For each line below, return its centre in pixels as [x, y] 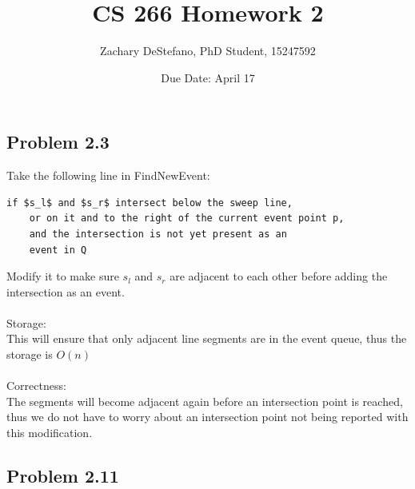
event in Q [58, 250]
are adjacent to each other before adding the [279, 276]
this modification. [50, 433]
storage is [30, 354]
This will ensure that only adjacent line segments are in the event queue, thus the [207, 338]
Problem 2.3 [58, 142]
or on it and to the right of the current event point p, [187, 219]
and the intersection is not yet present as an [158, 234]
